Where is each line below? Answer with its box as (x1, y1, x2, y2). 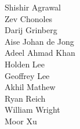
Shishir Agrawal (5, 1, 61, 13)
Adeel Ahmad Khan (5, 46, 75, 59)
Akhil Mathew (5, 81, 56, 93)
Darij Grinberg (5, 24, 57, 36)
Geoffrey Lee (5, 69, 50, 81)
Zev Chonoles (5, 12, 53, 24)
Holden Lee (5, 58, 45, 70)
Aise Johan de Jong (5, 35, 74, 47)
